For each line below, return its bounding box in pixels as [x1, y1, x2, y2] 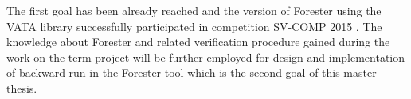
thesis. [6, 79, 37, 96]
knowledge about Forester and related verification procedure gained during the [6, 33, 390, 50]
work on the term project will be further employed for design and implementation [6, 48, 405, 65]
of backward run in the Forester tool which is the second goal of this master [6, 64, 377, 81]
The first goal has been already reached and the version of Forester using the [6, 2, 382, 18]
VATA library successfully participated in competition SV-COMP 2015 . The [6, 17, 382, 34]
